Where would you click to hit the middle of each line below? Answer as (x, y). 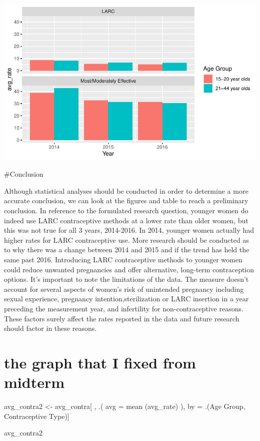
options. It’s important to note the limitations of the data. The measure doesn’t (126, 279)
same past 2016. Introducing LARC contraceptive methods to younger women (123, 260)
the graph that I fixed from (100, 362)
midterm (34, 382)
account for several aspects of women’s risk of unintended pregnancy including (124, 289)
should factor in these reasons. (50, 328)
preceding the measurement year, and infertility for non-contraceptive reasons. (124, 309)
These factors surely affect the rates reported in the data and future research (122, 318)
